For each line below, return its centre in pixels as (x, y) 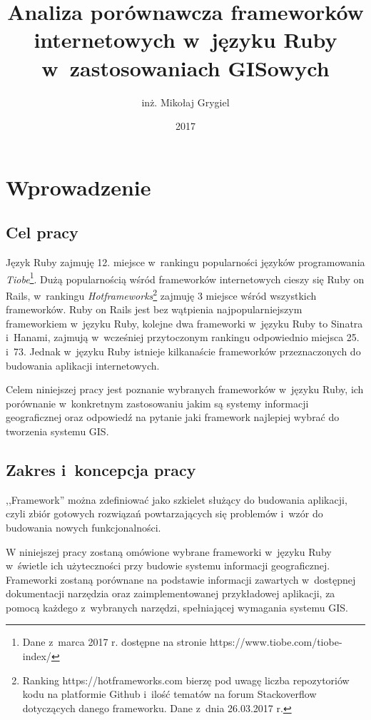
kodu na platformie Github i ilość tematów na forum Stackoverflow (169, 694)
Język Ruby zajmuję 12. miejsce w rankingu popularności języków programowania (185, 262)
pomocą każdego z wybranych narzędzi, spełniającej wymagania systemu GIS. (177, 607)
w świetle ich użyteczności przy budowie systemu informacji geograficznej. (168, 566)
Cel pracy (42, 232)
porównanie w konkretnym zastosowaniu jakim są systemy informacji (157, 403)
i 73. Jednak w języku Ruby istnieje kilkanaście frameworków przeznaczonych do (183, 351)
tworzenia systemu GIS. (57, 431)
